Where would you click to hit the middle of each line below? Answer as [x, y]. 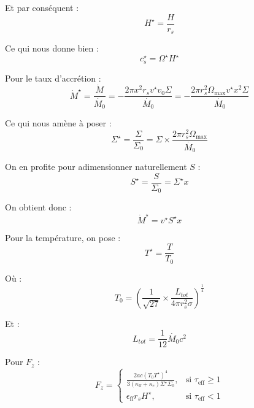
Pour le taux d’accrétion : [53, 78]
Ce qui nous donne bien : [52, 48]
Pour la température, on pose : [63, 237]
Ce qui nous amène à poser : [58, 123]
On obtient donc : [38, 207]
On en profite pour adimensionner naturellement [96, 167]
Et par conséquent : [42, 7]
